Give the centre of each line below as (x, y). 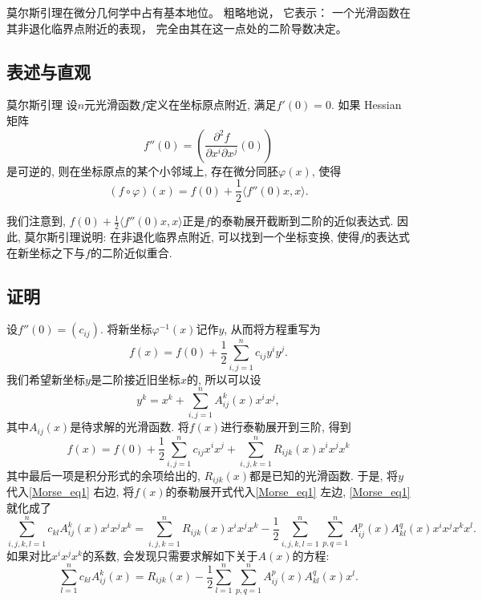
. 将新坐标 (126, 329)
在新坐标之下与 (46, 252)
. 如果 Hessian (366, 105)
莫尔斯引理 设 (42, 105)
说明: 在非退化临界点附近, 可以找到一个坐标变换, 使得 (220, 237)
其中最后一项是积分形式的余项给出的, (103, 475)
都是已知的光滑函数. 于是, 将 (324, 475)
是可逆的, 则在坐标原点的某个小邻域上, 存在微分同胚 (143, 170)
